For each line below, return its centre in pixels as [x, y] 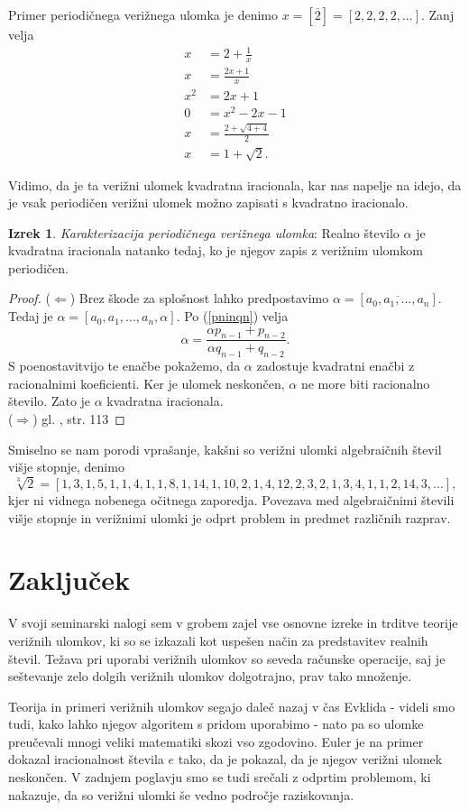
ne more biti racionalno [365, 383]
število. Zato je [50, 401]
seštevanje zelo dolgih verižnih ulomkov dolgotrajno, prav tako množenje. [210, 676]
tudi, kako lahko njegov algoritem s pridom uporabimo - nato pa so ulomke [216, 724]
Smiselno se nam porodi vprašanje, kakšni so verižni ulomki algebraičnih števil [225, 449]
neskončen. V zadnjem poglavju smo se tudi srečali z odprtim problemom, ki [220, 777]
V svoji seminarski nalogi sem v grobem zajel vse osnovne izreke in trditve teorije [233, 623]
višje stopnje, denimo [66, 467]
